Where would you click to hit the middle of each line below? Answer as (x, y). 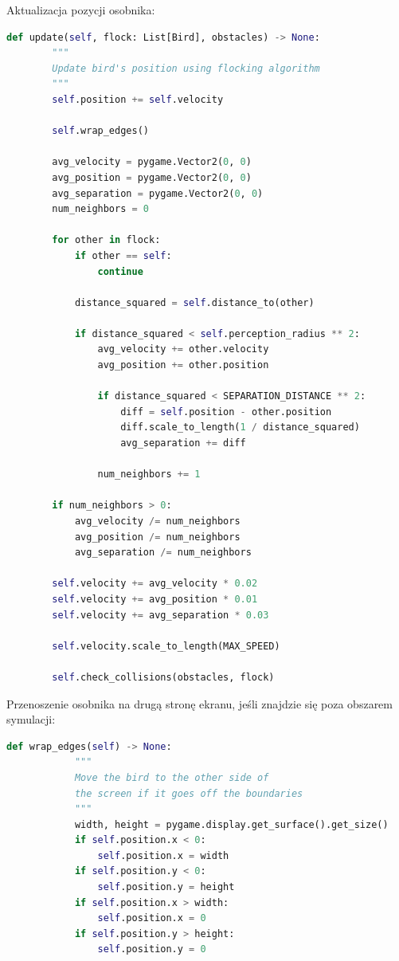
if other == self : (123, 255)
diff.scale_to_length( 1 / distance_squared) (240, 428)
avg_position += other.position (183, 365)
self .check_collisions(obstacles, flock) (163, 677)
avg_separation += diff (183, 443)
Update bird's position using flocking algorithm (186, 68)
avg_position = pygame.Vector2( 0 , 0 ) (152, 177)
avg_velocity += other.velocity (183, 349)
